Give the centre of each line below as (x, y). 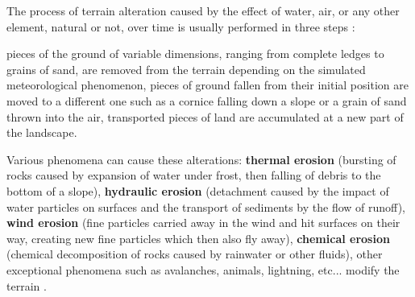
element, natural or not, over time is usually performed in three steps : (181, 26)
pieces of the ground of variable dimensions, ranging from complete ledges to (195, 54)
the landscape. (42, 132)
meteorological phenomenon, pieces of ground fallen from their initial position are (207, 85)
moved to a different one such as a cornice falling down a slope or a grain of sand (207, 100)
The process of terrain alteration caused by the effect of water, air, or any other (203, 10)
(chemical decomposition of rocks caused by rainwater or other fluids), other (195, 254)
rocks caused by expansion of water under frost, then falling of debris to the (194, 175)
